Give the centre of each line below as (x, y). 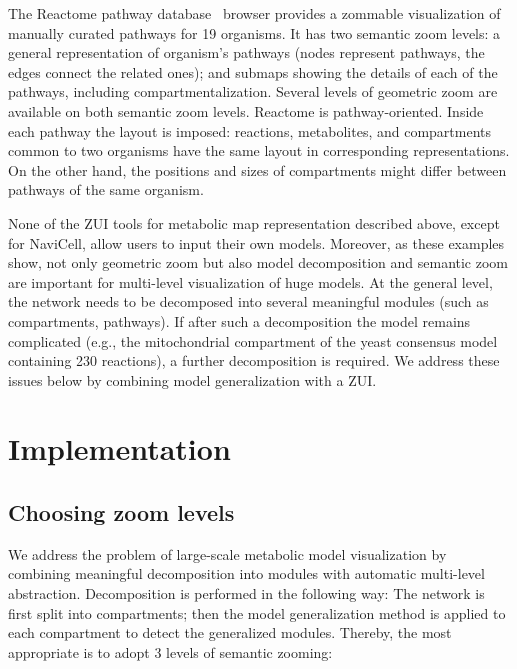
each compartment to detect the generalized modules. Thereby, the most (230, 632)
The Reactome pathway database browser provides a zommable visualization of (254, 13)
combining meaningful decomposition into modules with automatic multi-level (246, 573)
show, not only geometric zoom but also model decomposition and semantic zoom (258, 262)
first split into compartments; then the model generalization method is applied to (257, 612)
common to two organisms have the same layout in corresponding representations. (259, 150)
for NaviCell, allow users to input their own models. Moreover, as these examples (256, 242)
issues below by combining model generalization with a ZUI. (192, 379)
